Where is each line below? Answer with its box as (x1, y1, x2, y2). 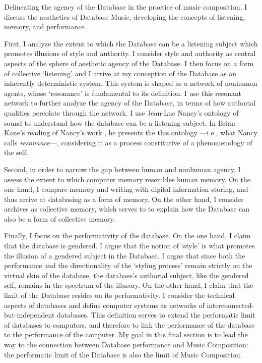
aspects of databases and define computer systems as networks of (4, 299, 205, 310)
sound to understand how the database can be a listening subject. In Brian (4, 117, 235, 128)
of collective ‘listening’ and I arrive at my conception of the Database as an (4, 68, 236, 78)
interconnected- (207, 299, 254, 310)
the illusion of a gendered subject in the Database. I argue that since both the (4, 250, 245, 261)
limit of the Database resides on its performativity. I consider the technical (4, 290, 235, 300)
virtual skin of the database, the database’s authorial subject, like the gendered (4, 270, 249, 280)
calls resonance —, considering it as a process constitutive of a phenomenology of (4, 137, 252, 147)
